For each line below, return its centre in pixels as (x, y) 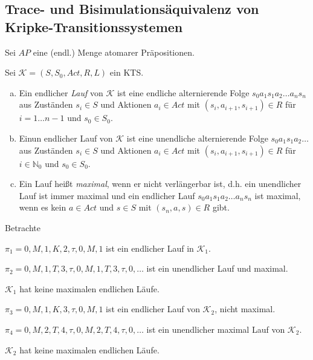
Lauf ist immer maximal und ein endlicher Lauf (107, 195)
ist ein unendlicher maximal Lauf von (216, 329)
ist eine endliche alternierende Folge (183, 92)
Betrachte (23, 227)
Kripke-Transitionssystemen (94, 26)
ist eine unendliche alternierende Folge (197, 138)
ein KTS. (127, 72)
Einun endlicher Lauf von (66, 138)
